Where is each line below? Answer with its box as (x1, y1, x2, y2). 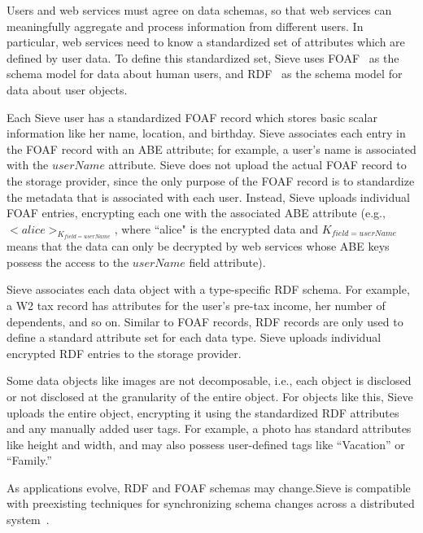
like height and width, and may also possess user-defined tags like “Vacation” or (7, 435, 405, 452)
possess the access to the (7, 253, 129, 270)
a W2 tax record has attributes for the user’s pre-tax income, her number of (7, 296, 386, 313)
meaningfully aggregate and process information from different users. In (7, 17, 364, 34)
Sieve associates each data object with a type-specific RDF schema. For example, (7, 281, 410, 298)
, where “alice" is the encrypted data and (114, 220, 319, 237)
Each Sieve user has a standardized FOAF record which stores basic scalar (7, 108, 377, 125)
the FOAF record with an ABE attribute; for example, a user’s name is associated (7, 140, 416, 157)
